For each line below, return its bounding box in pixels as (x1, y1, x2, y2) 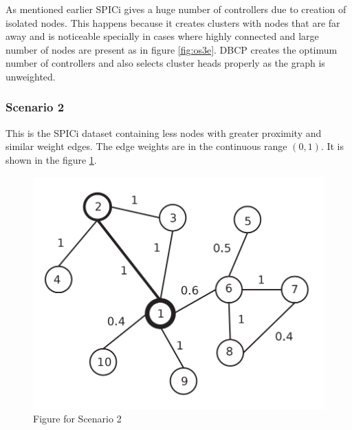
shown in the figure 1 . (5, 152, 97, 166)
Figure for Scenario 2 (33, 411, 122, 426)
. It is (320, 139, 344, 153)
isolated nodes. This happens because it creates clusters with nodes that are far (5, 15, 340, 30)
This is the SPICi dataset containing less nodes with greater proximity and (5, 125, 322, 140)
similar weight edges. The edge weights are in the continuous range (5, 139, 287, 153)
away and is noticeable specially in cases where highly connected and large (5, 29, 319, 43)
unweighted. (5, 69, 56, 83)
